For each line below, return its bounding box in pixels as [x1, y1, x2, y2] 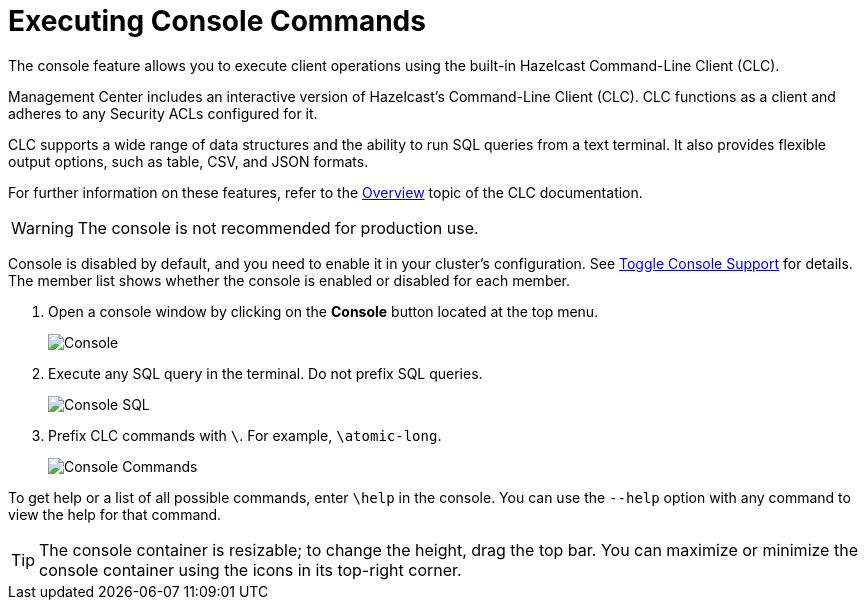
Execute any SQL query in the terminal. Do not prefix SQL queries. [48, 364, 483, 382]
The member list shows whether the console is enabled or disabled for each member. [8, 271, 571, 289]
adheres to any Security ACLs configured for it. [8, 104, 318, 122]
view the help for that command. [8, 505, 222, 523]
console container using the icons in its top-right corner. [39, 559, 462, 580]
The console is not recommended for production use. [77, 217, 479, 238]
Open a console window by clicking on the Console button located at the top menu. [48, 302, 599, 320]
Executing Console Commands [8, 4, 426, 38]
